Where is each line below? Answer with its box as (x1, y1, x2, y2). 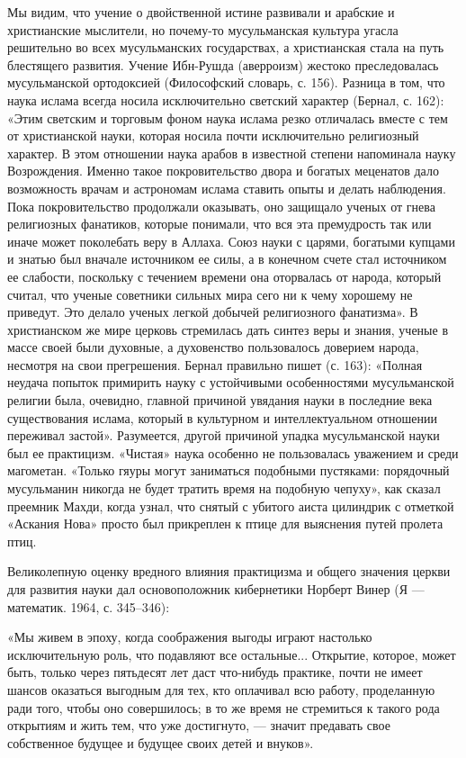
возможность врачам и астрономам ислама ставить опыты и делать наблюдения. (7, 178, 446, 197)
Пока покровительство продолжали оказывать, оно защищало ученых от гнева (7, 196, 435, 215)
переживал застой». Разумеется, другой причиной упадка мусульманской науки (7, 426, 440, 445)
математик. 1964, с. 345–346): (7, 597, 170, 616)
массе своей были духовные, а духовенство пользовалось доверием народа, (7, 338, 419, 356)
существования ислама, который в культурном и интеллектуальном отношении (7, 408, 437, 427)
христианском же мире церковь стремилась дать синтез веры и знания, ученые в (7, 320, 449, 338)
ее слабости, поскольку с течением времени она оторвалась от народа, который (7, 266, 442, 285)
